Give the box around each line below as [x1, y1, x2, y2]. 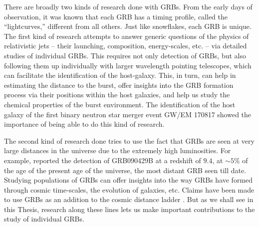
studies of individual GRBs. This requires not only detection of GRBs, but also [4, 50, 247, 60]
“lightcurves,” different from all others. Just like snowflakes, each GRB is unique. [4, 21, 252, 31]
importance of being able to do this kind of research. [4, 119, 165, 129]
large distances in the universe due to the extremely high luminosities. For [4, 145, 231, 156]
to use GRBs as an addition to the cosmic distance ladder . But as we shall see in [4, 194, 254, 205]
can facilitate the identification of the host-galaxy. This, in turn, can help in [4, 70, 236, 80]
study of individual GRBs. [4, 214, 84, 224]
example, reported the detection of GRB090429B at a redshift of [4, 155, 201, 165]
